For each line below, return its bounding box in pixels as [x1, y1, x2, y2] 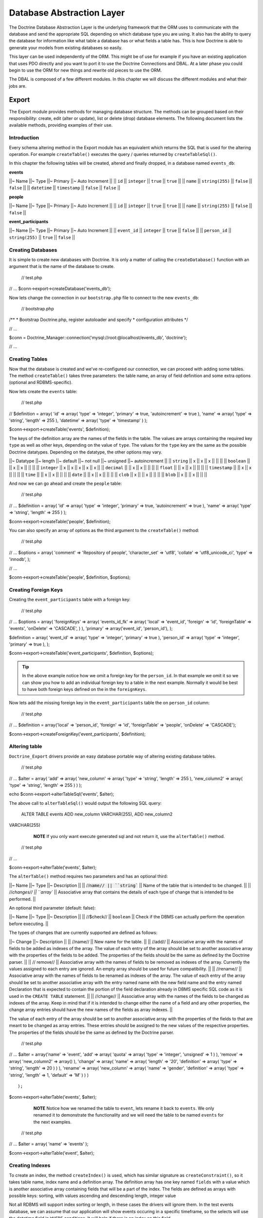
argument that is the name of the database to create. [9, 264, 115, 269]
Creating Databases [9, 247, 57, 253]
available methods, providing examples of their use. [9, 122, 113, 128]
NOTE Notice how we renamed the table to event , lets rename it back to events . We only [33, 1105, 214, 1111]
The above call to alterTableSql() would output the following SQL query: [9, 800, 162, 806]
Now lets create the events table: [9, 388, 77, 394]
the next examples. [33, 1119, 72, 1125]
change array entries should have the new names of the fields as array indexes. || [9, 1007, 173, 1013]
